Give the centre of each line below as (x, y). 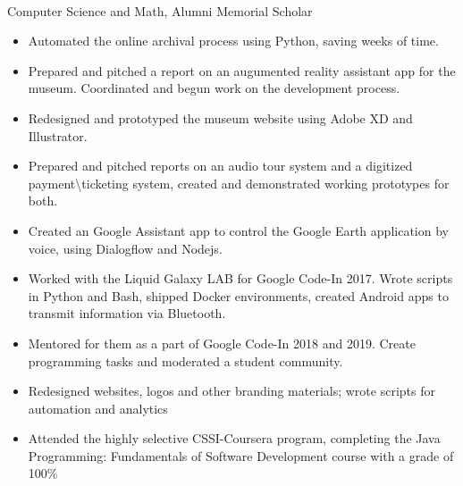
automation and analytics (98, 408)
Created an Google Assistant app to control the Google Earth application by (238, 230)
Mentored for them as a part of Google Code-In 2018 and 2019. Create (222, 343)
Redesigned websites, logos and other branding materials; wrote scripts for (231, 391)
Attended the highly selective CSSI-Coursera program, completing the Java (234, 438)
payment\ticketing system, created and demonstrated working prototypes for (239, 183)
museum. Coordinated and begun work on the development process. (214, 88)
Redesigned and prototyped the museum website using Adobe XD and (220, 117)
